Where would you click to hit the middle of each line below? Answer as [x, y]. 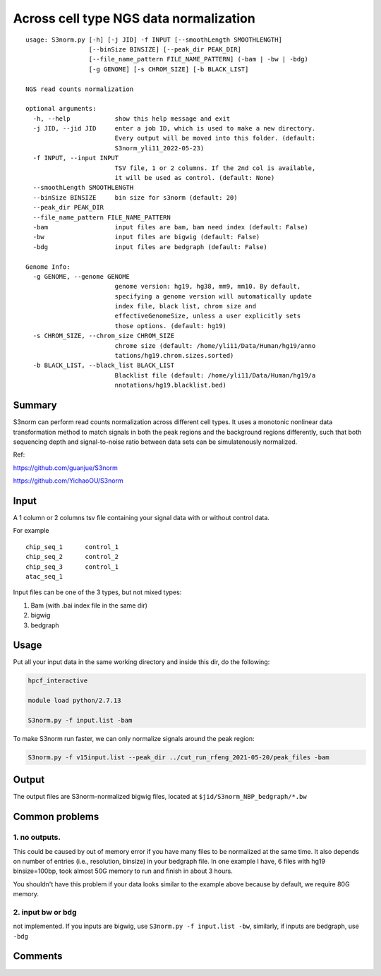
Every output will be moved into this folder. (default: [215, 138]
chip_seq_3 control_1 [72, 567]
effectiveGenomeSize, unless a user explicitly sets [208, 316]
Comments [38, 956]
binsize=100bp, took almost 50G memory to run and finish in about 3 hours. [123, 871]
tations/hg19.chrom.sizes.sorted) [174, 356]
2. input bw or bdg [45, 912]
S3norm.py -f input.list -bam [80, 720]
